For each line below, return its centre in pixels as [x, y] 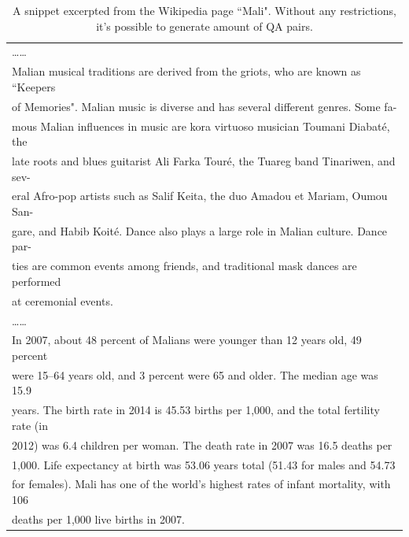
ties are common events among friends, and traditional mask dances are [184, 266]
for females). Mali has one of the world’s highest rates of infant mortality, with [201, 484]
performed [37, 281]
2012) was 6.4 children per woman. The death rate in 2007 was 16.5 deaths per [202, 444]
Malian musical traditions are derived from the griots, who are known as [186, 71]
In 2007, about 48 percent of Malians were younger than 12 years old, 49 [187, 340]
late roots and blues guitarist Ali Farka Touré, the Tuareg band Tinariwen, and [204, 161]
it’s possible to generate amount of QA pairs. [204, 26]
